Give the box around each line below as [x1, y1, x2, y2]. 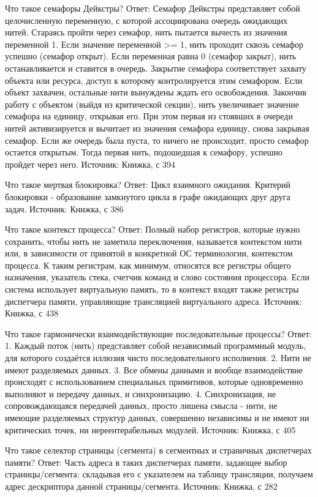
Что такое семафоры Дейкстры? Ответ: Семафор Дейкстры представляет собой [5, 2, 300, 14]
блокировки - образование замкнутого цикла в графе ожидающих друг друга [5, 190, 290, 203]
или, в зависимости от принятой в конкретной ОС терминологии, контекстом [5, 247, 293, 260]
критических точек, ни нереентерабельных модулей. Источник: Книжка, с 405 [5, 423, 296, 436]
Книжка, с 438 [5, 307, 59, 319]
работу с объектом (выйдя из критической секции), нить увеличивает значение [5, 97, 300, 110]
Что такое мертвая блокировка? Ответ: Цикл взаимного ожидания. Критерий [5, 178, 291, 191]
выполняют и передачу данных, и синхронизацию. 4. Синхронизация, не [5, 387, 276, 400]
